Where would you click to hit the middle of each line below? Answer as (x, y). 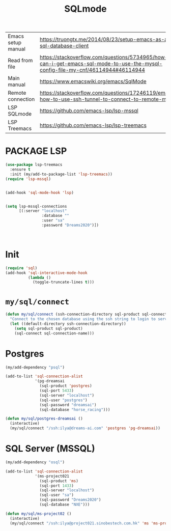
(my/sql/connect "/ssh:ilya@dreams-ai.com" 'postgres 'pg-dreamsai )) (85, 428)
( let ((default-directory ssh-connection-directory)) (68, 324)
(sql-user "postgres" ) (63, 400)
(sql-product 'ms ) (59, 481)
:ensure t (20, 170)
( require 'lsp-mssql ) (28, 179)
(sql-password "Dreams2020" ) (70, 500)
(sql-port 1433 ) (56, 486)
